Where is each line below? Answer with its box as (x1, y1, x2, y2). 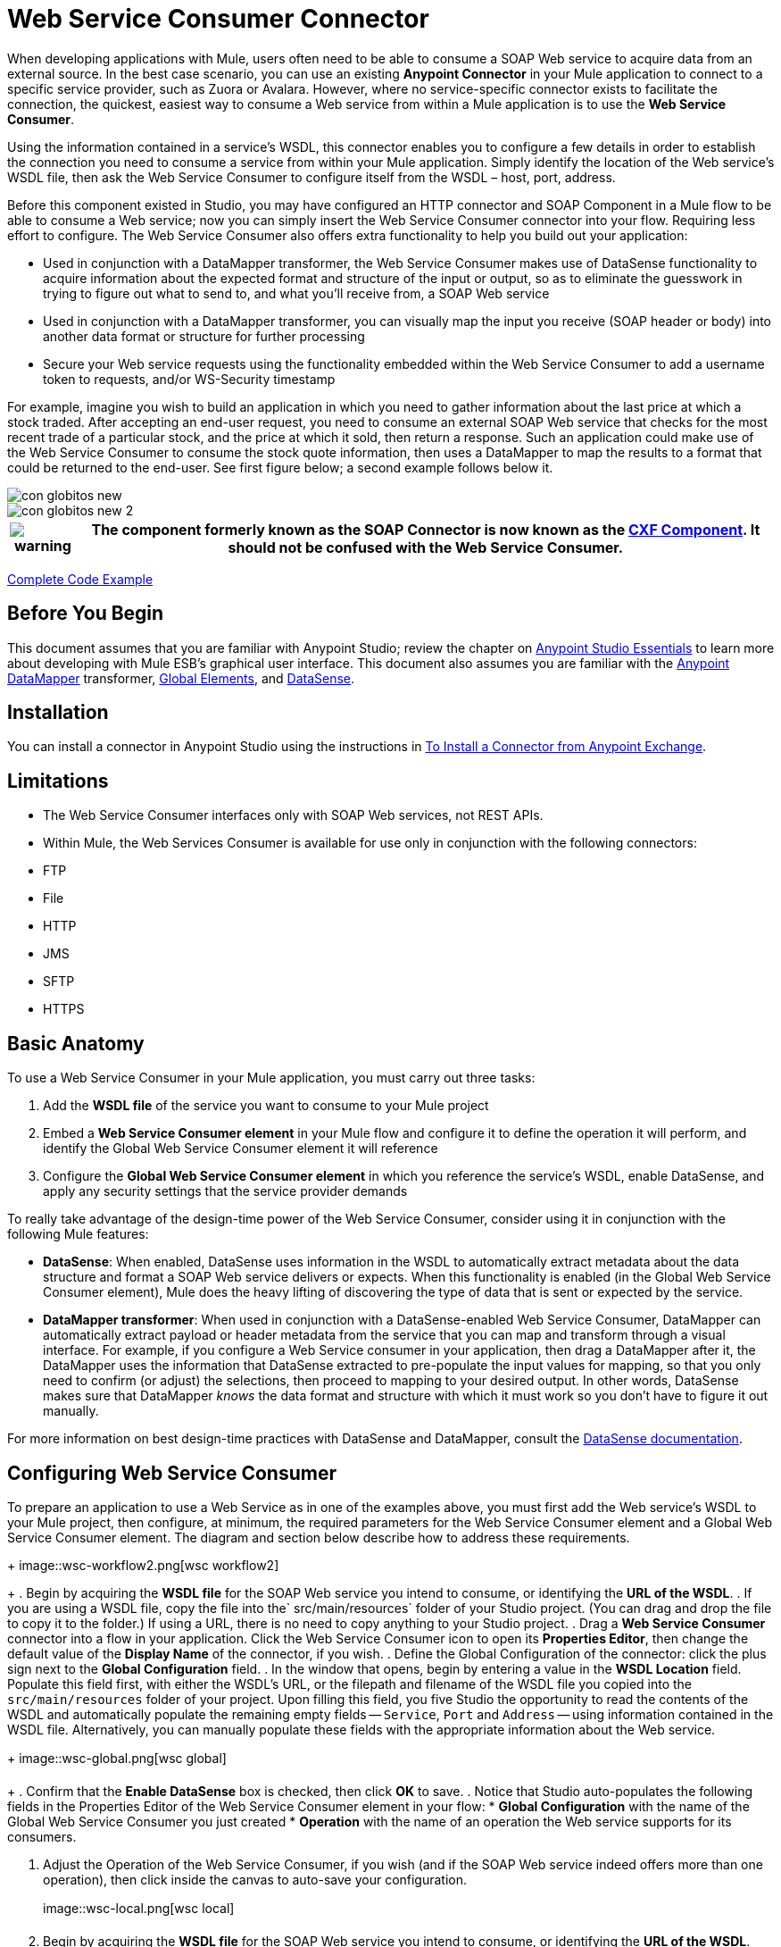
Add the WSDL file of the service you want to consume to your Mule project (43, 1098, 489, 1114)
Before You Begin (7, 602, 164, 625)
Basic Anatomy (7, 1032, 145, 1055)
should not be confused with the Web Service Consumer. (228, 538, 624, 556)
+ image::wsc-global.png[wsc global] (7, 1750, 227, 1766)
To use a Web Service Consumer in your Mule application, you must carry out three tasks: (7, 1070, 536, 1086)
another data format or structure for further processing (43, 328, 365, 344)
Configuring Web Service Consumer (7, 1461, 336, 1484)
